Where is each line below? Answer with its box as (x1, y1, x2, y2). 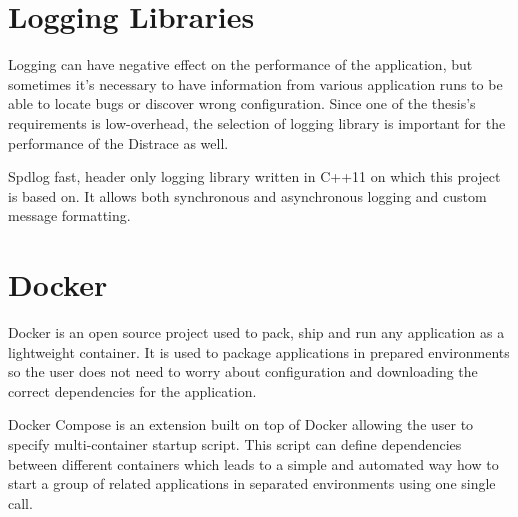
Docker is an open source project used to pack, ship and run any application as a (8, 322, 505, 342)
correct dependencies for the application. (8, 380, 257, 401)
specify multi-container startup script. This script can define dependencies (8, 433, 462, 454)
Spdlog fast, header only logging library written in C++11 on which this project (8, 166, 501, 187)
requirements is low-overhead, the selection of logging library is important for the (8, 112, 506, 133)
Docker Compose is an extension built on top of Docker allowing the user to (8, 414, 474, 435)
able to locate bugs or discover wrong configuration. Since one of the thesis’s (8, 93, 476, 114)
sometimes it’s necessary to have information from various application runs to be (8, 73, 503, 94)
